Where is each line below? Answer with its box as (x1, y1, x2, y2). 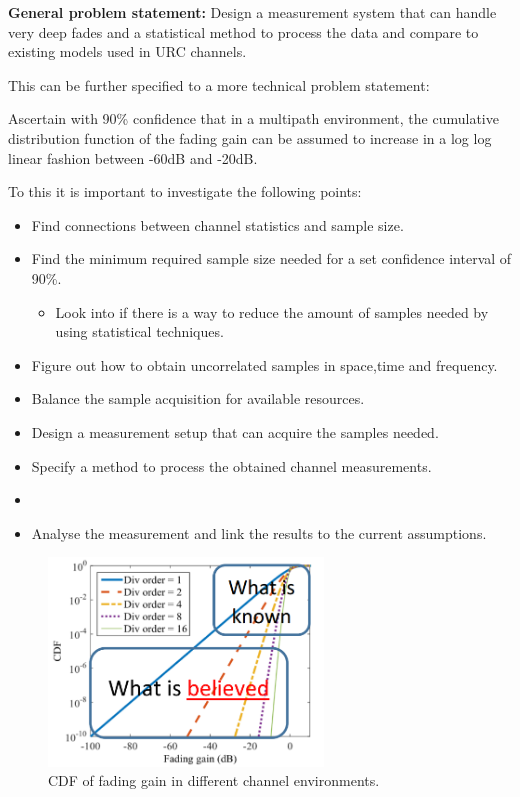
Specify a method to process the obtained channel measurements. (31, 455, 432, 476)
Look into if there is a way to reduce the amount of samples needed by (55, 301, 489, 322)
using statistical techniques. (55, 321, 224, 342)
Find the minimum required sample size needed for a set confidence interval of (31, 248, 512, 269)
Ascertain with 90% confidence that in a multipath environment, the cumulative (8, 108, 499, 129)
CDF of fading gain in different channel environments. (48, 770, 380, 791)
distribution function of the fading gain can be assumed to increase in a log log (8, 127, 492, 148)
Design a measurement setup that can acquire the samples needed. (31, 421, 439, 442)
